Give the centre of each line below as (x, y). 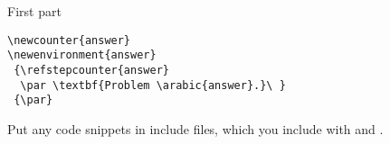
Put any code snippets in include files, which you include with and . (195, 128)
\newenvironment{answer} (82, 55)
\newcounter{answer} (69, 40)
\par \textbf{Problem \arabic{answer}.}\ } (153, 85)
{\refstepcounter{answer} (91, 70)
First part (34, 11)
